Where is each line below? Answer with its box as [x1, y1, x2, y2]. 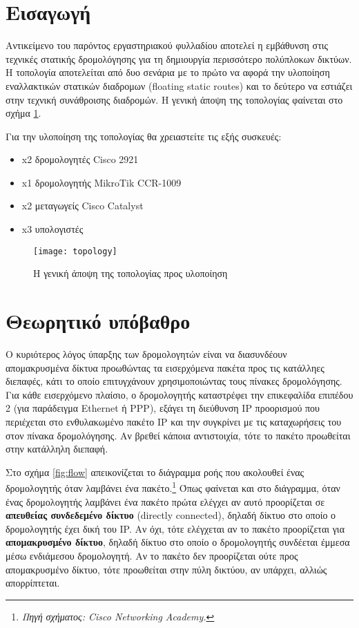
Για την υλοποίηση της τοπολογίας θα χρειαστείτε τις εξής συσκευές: [6, 129, 282, 143]
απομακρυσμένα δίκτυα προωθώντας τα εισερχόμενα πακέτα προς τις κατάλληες [6, 360, 324, 374]
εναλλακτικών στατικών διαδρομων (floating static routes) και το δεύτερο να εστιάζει [6, 78, 353, 93]
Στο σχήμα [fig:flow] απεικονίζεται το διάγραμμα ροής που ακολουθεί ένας [6, 464, 304, 479]
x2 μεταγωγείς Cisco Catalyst [21, 198, 144, 213]
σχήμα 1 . [6, 106, 41, 120]
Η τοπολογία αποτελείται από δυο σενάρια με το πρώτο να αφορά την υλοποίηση [6, 65, 330, 79]
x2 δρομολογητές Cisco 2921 [21, 152, 139, 166]
